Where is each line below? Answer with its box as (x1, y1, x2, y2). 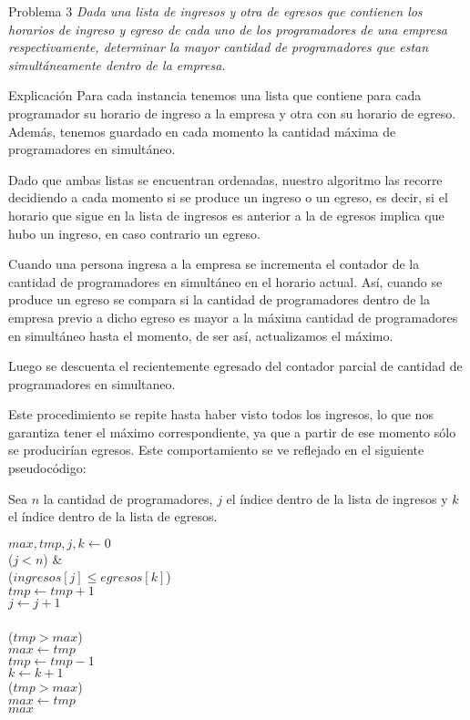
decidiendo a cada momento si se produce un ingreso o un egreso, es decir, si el (8, 188, 448, 207)
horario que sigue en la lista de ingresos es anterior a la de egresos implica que (8, 205, 444, 224)
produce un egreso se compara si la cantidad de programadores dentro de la (8, 290, 430, 309)
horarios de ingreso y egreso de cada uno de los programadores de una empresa (8, 19, 448, 38)
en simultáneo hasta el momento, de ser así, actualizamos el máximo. (8, 325, 393, 345)
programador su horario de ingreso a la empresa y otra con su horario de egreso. (8, 103, 456, 122)
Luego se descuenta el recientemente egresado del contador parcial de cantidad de (8, 356, 463, 375)
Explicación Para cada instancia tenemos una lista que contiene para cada (8, 86, 422, 105)
